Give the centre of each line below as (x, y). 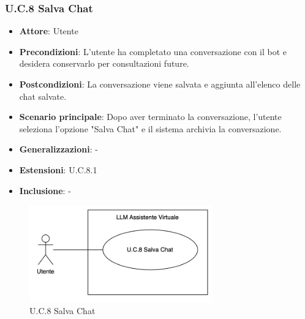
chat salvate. (43, 96)
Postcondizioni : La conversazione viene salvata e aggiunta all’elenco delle (160, 84)
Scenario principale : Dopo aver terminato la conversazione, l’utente (150, 117)
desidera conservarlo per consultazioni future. (104, 63)
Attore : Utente (49, 31)
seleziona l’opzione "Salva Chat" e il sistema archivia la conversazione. (150, 128)
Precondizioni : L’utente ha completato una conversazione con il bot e (153, 51)
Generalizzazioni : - (58, 149)
